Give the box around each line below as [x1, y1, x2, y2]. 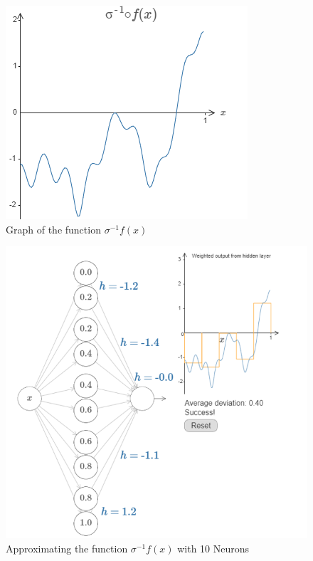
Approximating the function [6, 540, 128, 555]
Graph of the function [6, 221, 101, 236]
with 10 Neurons [177, 540, 250, 555]
